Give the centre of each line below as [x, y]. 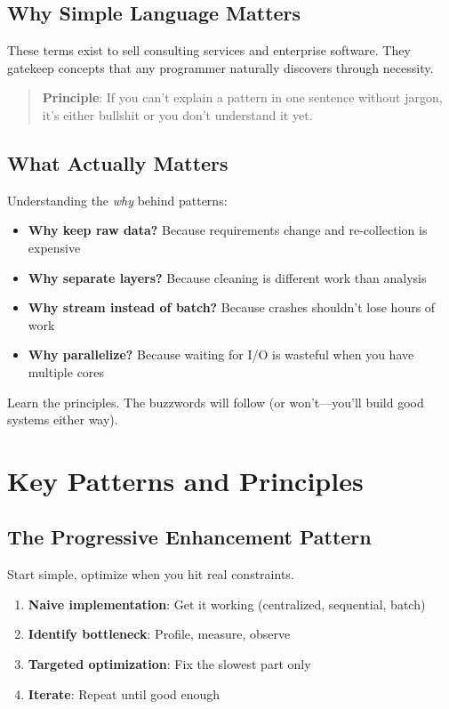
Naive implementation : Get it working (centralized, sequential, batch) [227, 604]
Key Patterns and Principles [185, 480]
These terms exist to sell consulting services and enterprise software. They [209, 50]
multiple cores [66, 371]
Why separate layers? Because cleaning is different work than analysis [227, 277]
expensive [54, 247]
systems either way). [63, 419]
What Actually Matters [118, 162]
